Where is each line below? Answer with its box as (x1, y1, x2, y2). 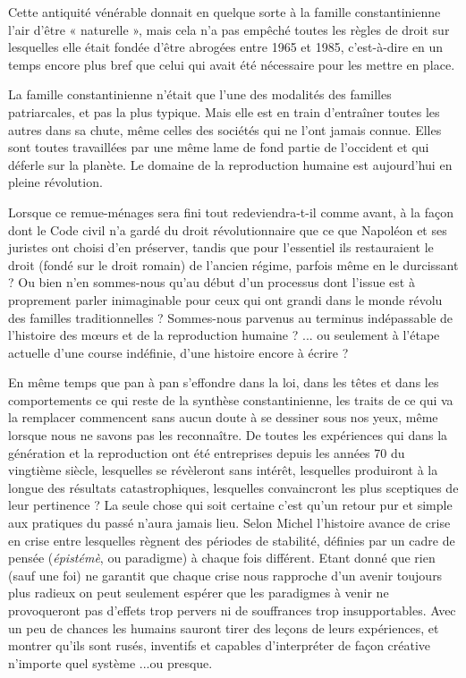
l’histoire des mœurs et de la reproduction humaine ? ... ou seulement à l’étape (8, 326, 440, 344)
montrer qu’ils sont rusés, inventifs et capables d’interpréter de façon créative (8, 636, 431, 655)
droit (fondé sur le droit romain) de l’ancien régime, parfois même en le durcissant (8, 255, 459, 274)
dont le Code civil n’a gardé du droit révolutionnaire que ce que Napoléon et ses (8, 220, 447, 239)
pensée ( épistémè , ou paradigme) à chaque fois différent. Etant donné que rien (8, 548, 436, 567)
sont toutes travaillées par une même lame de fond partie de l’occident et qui (8, 138, 429, 157)
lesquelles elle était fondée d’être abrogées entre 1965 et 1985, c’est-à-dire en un (8, 38, 444, 56)
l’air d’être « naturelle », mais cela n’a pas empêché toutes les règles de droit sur (8, 20, 450, 38)
